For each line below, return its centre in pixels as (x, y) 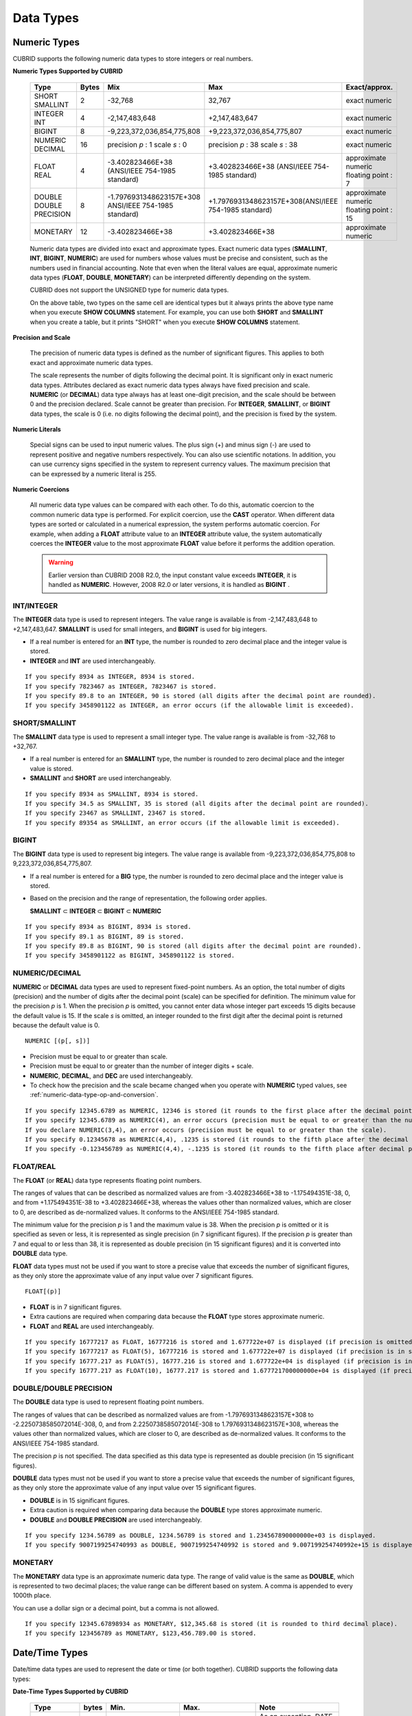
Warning (61, 562)
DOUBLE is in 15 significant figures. (80, 1500)
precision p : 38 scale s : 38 (253, 144)
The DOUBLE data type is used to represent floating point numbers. (108, 1402)
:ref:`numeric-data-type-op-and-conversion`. (94, 1095)
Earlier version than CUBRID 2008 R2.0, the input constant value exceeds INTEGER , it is (172, 575)
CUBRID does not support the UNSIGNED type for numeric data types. (129, 290)
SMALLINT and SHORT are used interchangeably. (101, 778)
